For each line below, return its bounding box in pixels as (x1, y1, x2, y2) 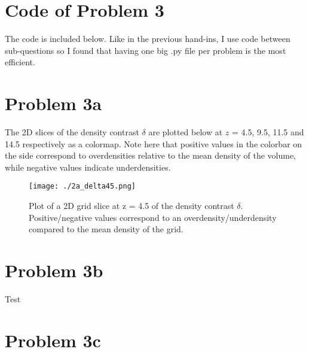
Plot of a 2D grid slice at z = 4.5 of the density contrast (29, 199, 234, 212)
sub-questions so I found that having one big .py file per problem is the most (5, 44, 286, 56)
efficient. (5, 56, 35, 68)
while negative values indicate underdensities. (5, 160, 171, 173)
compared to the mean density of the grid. (29, 223, 183, 235)
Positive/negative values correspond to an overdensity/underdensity (29, 211, 277, 223)
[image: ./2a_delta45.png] (29, 182, 136, 191)
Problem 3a (5, 91, 102, 116)
